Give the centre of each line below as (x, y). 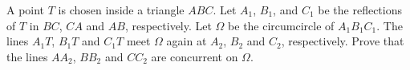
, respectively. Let (168, 25)
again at (187, 41)
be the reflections (360, 10)
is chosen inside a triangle (121, 10)
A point (26, 10)
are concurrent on (195, 56)
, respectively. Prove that (343, 41)
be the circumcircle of (281, 25)
